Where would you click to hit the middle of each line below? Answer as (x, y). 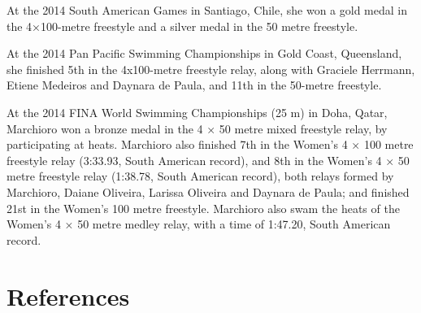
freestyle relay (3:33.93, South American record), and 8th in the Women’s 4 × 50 (208, 160)
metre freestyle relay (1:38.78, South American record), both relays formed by (200, 176)
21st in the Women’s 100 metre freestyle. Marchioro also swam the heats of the (203, 208)
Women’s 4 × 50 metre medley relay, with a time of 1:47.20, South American (199, 224)
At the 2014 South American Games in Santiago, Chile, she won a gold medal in (207, 10)
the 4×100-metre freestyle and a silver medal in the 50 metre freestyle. (182, 26)
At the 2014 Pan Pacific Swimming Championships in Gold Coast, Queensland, (204, 53)
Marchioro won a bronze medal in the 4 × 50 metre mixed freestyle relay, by (197, 128)
